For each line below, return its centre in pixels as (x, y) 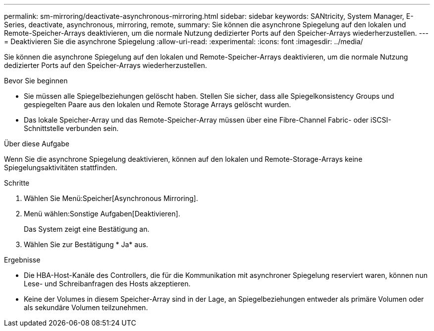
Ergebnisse (22, 260)
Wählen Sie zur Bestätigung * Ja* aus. (86, 244)
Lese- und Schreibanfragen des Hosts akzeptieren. (107, 284)
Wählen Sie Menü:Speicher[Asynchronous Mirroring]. (111, 198)
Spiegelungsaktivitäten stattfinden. (61, 167)
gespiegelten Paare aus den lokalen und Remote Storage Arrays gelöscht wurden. (158, 104)
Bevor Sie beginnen (36, 81)
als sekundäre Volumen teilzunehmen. (86, 307)
